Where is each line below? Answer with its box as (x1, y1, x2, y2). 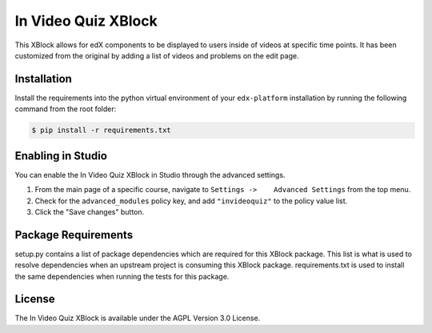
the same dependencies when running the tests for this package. (14, 271, 230, 281)
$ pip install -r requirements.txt (31, 126, 171, 135)
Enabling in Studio (14, 149, 108, 162)
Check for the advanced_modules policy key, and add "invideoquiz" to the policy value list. (34, 196, 348, 206)
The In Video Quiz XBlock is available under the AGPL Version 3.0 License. (14, 313, 261, 323)
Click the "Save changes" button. (34, 207, 145, 216)
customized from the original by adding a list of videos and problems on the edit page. (14, 50, 299, 60)
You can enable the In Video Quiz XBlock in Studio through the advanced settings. (14, 170, 286, 179)
